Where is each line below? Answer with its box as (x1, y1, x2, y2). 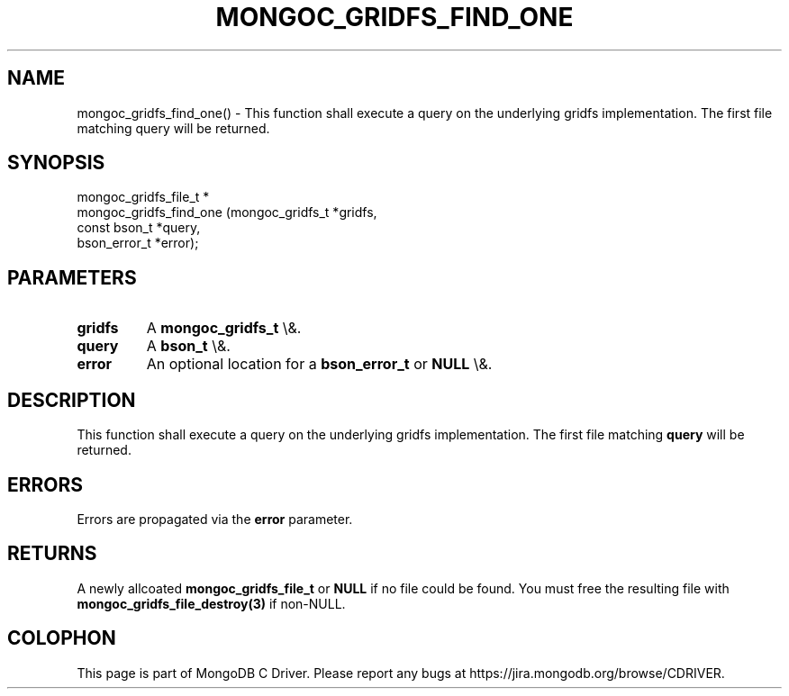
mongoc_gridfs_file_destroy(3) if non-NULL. (77, 595, 346, 611)
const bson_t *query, (77, 220, 201, 236)
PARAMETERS (7, 266, 137, 289)
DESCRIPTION (7, 388, 136, 411)
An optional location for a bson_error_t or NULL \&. (146, 355, 493, 374)
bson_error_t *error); (77, 235, 199, 251)
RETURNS (7, 542, 97, 565)
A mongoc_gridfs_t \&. (146, 319, 302, 338)
